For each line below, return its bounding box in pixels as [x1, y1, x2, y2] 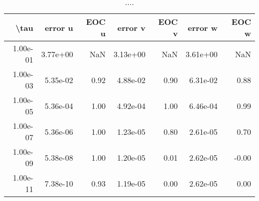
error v [117, 21, 145, 33]
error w [188, 21, 218, 33]
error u [44, 21, 73, 33]
